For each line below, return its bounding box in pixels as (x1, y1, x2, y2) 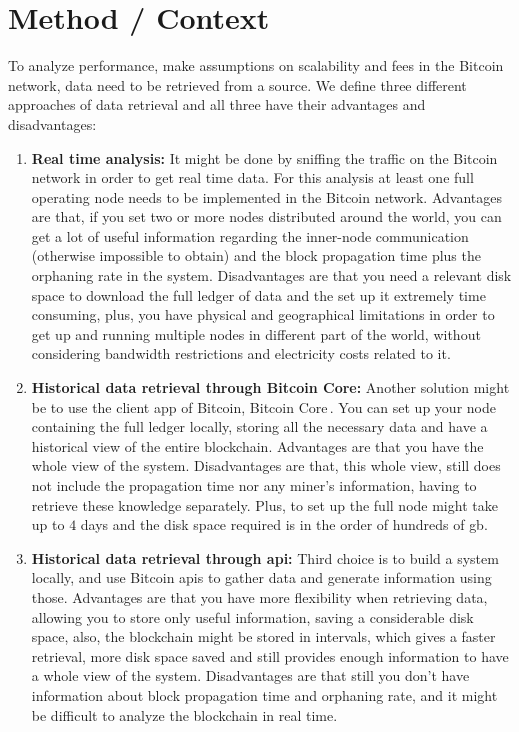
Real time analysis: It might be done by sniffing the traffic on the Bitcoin (31, 147, 498, 168)
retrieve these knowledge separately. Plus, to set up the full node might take (31, 494, 498, 515)
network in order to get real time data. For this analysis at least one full (31, 167, 474, 188)
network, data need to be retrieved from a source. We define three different (8, 74, 467, 95)
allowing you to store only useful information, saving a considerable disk (31, 606, 474, 627)
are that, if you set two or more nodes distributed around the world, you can (31, 206, 502, 227)
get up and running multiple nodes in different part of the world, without (31, 323, 481, 344)
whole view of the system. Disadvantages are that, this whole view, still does (31, 455, 501, 476)
